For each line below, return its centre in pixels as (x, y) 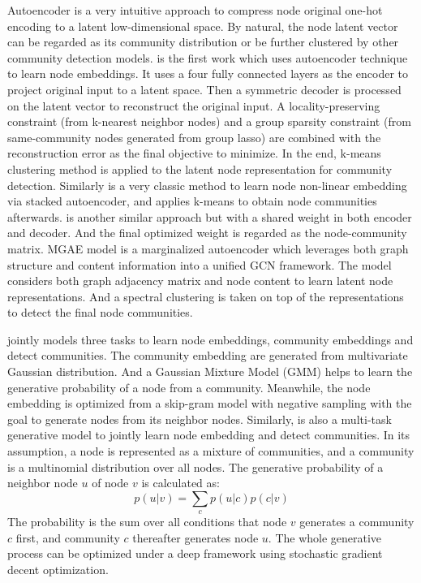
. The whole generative (325, 537)
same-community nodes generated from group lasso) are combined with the (194, 137)
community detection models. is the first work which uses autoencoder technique (208, 57)
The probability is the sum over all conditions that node (147, 522)
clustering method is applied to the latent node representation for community (200, 168)
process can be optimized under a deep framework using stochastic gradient (195, 553)
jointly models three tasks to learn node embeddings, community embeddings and (210, 339)
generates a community (357, 522)
